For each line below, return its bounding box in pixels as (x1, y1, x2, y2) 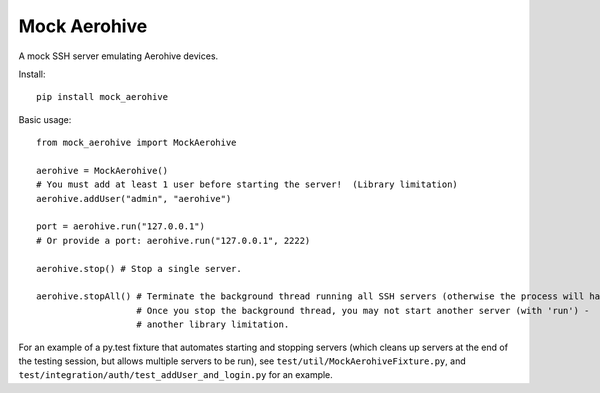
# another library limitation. (136, 319, 290, 330)
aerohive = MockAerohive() (36, 165, 169, 176)
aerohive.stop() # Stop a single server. (36, 263, 242, 274)
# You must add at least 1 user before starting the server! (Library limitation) (36, 179, 459, 190)
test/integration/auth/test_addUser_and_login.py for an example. (18, 369, 334, 381)
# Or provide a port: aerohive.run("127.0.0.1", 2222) (36, 235, 311, 246)
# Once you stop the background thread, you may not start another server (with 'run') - (136, 305, 590, 316)
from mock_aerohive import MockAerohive (36, 137, 237, 149)
